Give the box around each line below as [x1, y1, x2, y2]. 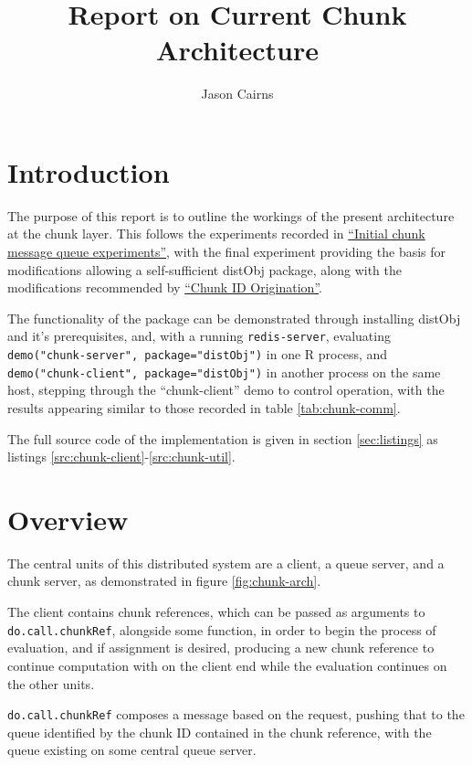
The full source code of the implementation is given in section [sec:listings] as [7, 429, 438, 448]
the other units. [7, 674, 95, 693]
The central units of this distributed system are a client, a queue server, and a [7, 553, 445, 572]
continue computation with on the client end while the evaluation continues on [7, 655, 447, 675]
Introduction [7, 153, 170, 190]
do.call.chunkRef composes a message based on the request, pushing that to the [7, 705, 465, 724]
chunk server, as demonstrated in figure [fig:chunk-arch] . [7, 571, 321, 590]
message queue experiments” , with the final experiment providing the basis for [7, 242, 446, 261]
